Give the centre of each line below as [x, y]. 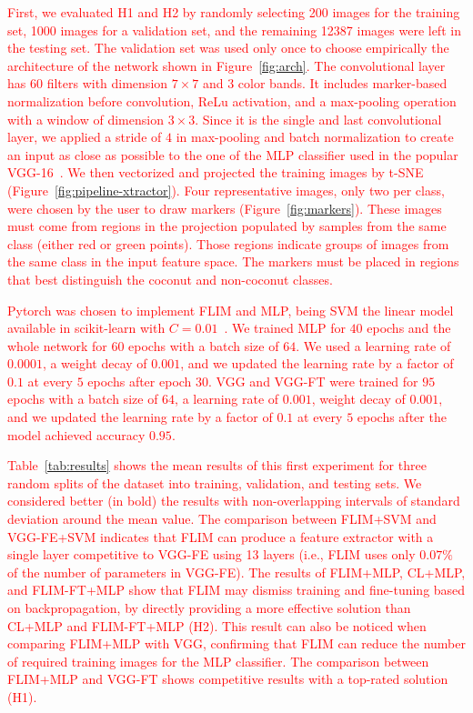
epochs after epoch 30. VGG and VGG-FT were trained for [253, 381]
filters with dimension [107, 83]
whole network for [57, 345]
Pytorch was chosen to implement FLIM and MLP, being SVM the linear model [231, 310]
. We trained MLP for [285, 328]
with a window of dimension [86, 119]
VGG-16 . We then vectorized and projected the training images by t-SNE [216, 172]
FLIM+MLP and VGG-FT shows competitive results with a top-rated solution [228, 679]
